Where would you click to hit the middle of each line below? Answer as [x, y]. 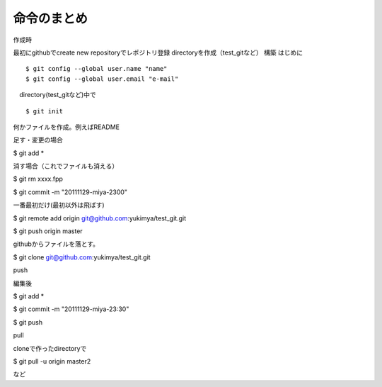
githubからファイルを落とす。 [56, 244]
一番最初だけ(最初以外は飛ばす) [59, 205]
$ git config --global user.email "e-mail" [102, 79]
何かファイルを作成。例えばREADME [66, 127]
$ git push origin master [48, 231]
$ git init [45, 111]
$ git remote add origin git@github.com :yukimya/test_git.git [100, 218]
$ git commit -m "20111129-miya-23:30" [71, 309]
